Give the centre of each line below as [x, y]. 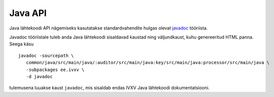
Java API [28, 13]
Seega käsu [21, 44]
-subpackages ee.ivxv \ [55, 69]
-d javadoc [39, 76]
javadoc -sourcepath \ [46, 55]
